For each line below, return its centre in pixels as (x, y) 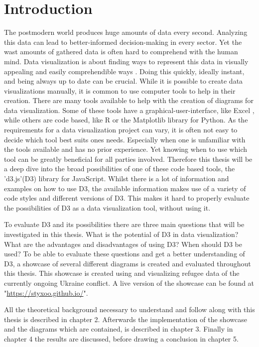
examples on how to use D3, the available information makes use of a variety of (125, 188)
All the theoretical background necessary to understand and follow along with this (129, 309)
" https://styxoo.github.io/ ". (46, 292)
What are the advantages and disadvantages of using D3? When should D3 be (123, 244)
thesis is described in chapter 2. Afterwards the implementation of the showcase (126, 319)
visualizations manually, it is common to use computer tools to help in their (120, 90)
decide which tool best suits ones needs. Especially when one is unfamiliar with (125, 139)
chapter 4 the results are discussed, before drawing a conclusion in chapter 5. (121, 338)
